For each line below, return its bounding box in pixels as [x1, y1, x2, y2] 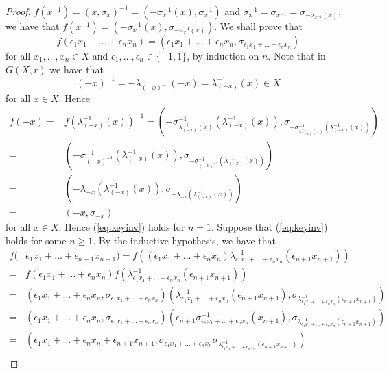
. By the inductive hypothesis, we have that [93, 233, 276, 247]
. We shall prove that [214, 19, 303, 33]
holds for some [5, 233, 67, 247]
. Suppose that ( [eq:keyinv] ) [211, 220, 328, 234]
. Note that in [268, 49, 326, 62]
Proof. [5, 4, 31, 18]
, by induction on [187, 49, 259, 62]
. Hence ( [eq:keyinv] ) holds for [58, 220, 185, 234]
